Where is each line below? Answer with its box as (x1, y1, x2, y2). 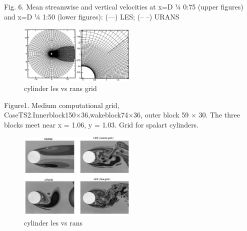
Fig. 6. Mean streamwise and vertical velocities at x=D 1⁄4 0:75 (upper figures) (4, 1, 243, 11)
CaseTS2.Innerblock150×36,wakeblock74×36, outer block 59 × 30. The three (4, 109, 240, 120)
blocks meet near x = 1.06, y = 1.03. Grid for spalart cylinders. (4, 119, 199, 129)
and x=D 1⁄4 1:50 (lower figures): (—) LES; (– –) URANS (4, 11, 179, 21)
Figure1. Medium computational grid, (4, 99, 119, 110)
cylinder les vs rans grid (24, 83, 97, 93)
